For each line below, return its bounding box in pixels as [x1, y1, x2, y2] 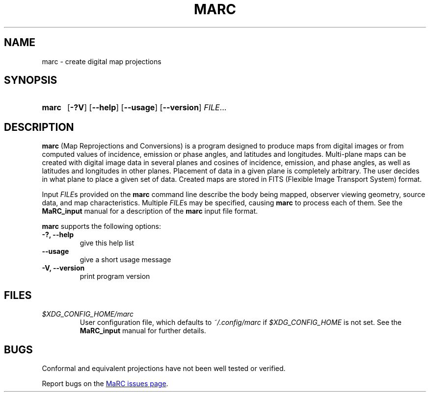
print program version [80, 272, 150, 281]
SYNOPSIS [4, 74, 57, 87]
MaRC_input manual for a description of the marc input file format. [42, 207, 258, 216]
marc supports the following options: [42, 222, 161, 231]
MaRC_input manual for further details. [80, 326, 206, 335]
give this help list [80, 239, 134, 247]
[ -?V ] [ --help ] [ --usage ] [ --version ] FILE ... [67, 102, 227, 113]
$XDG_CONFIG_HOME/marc [42, 310, 134, 319]
